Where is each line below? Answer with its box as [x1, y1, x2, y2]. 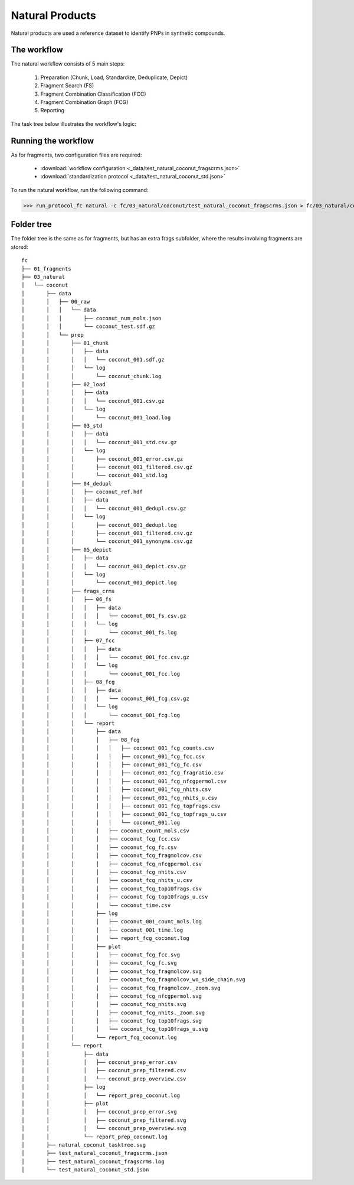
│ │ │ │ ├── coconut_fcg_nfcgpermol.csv [21, 860, 202, 867]
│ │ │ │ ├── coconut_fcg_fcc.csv [21, 836, 180, 842]
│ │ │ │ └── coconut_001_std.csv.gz [21, 439, 177, 445]
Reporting [40, 107, 65, 114]
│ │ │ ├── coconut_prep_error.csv [21, 1059, 177, 1066]
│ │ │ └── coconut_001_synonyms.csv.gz [21, 538, 193, 545]
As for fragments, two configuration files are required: [11, 151, 142, 158]
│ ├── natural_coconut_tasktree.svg [21, 1141, 146, 1148]
